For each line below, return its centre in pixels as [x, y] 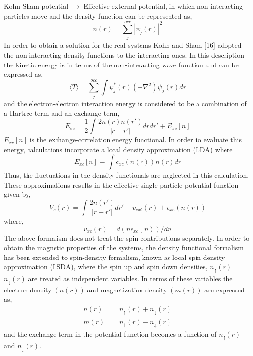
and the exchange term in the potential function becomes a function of [110, 334]
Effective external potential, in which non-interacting [163, 6]
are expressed [225, 289]
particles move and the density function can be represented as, [98, 16]
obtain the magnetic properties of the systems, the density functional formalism [124, 247]
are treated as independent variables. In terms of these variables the [130, 278]
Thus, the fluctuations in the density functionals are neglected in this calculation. [126, 175]
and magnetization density [127, 289]
